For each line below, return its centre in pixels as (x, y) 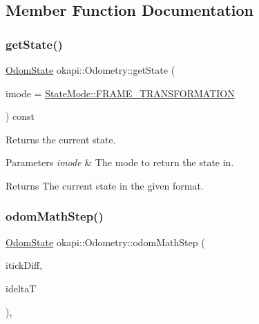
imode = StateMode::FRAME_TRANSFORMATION (120, 93)
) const (20, 116)
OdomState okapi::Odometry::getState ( (90, 70)
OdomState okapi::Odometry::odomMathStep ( (105, 242)
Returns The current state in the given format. (105, 185)
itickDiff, (24, 265)
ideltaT (21, 288)
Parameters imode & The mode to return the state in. (120, 162)
